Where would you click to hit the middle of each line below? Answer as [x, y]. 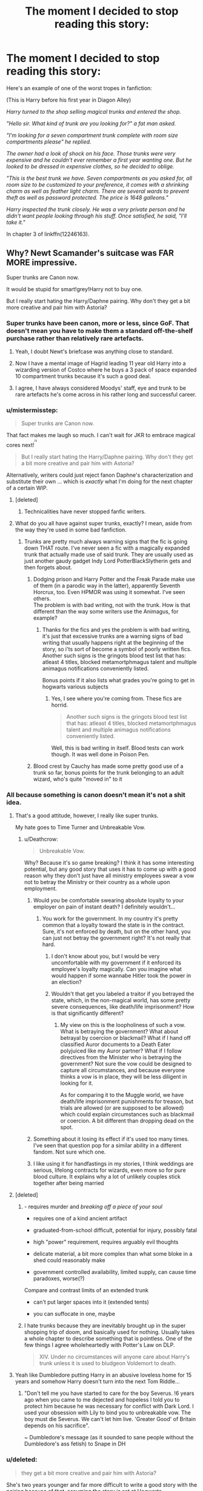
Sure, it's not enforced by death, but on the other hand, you [116, 932]
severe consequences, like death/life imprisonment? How [123, 1007]
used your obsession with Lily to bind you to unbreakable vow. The [107, 1413]
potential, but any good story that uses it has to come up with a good [110, 869]
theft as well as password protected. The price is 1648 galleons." [87, 197]
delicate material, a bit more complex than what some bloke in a [113, 1254]
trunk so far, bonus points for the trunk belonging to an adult [108, 773]
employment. [41, 888]
